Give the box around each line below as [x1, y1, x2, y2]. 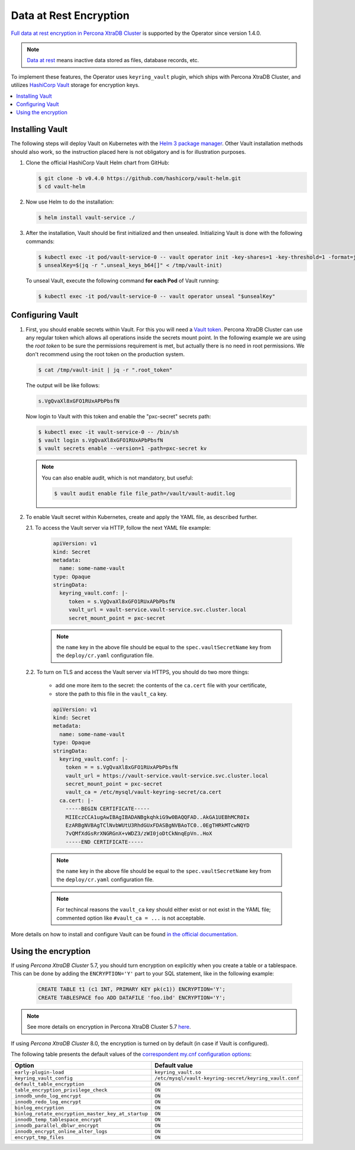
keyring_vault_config [14, 1075, 73, 1081]
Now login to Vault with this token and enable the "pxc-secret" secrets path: [25, 413, 211, 420]
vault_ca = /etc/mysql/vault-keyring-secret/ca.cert [65, 789, 222, 795]
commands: [25, 237, 55, 245]
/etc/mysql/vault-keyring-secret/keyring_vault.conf [154, 1075, 300, 1081]
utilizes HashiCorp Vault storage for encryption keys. [11, 82, 140, 89]
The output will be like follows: [25, 382, 100, 389]
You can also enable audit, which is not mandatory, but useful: [41, 474, 193, 481]
